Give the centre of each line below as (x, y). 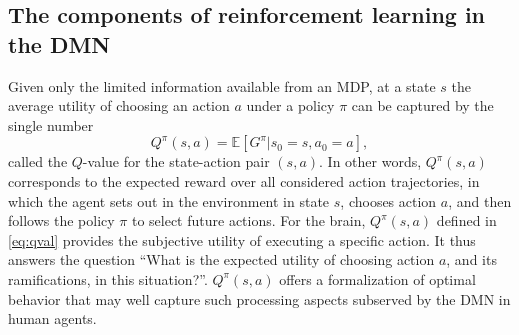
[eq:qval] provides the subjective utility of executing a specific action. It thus (242, 239)
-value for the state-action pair (176, 161)
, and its (471, 259)
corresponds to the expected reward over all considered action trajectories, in (244, 180)
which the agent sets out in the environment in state (169, 200)
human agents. (52, 318)
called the (38, 161)
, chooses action (388, 200)
